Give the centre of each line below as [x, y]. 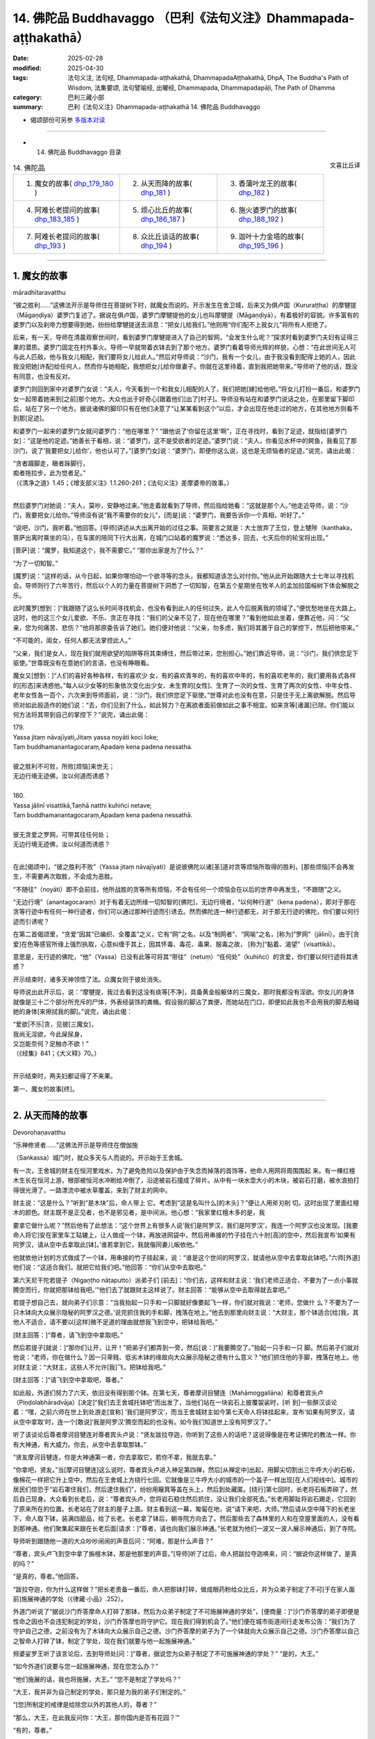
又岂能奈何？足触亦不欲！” [51, 1044]
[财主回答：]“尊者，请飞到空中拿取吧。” [68, 1335]
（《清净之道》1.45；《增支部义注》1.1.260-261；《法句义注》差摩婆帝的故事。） [123, 483]
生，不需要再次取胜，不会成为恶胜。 [65, 876]
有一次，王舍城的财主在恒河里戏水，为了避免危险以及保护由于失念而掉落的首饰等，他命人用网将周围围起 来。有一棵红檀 [184, 1170]
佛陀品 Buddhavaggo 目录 [84, 152]
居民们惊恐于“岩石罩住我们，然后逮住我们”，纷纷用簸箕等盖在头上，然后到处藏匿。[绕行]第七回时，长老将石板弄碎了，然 [185, 1489]
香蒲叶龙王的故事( [268, 184]
